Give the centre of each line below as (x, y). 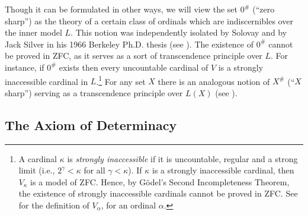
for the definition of (54, 205)
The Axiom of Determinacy (91, 124)
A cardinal (38, 158)
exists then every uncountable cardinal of (134, 67)
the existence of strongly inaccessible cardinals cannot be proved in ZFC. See (158, 193)
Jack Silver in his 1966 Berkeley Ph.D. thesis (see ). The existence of (129, 44)
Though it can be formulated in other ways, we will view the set (121, 9)
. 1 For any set (121, 80)
